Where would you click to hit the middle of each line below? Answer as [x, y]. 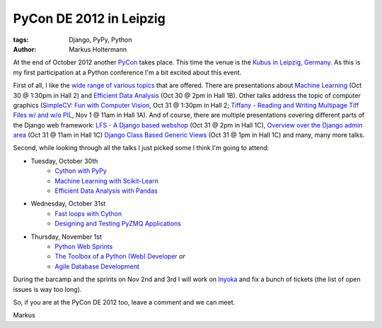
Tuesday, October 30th [64, 161]
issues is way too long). [47, 289]
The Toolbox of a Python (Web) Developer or [120, 256]
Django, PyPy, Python [100, 40]
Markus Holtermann [98, 49]
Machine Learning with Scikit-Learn [107, 181]
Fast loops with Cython [88, 213]
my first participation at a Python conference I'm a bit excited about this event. [127, 72]
